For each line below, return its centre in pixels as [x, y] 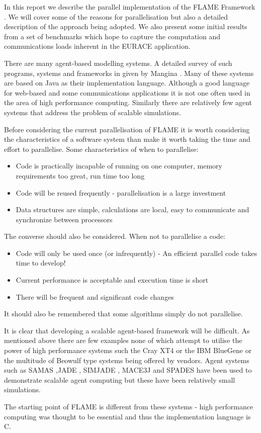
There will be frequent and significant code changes [95, 296]
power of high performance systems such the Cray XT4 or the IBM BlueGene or [128, 350]
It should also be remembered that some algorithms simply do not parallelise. [123, 314]
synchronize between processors [64, 219]
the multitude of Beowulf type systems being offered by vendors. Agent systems [127, 360]
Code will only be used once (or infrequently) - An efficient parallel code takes [137, 253]
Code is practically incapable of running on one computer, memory [119, 166]
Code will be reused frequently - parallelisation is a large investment [121, 192]
